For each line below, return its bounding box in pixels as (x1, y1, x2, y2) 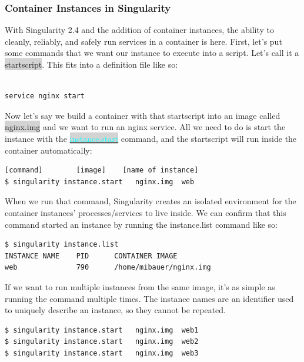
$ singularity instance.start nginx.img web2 (5, 337, 199, 346)
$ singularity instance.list (5, 240, 119, 249)
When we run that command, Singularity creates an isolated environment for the (5, 195, 296, 207)
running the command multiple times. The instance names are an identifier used (5, 292, 294, 304)
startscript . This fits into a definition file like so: (5, 58, 178, 70)
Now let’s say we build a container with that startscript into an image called (5, 109, 280, 121)
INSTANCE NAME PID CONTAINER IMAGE (5, 251, 178, 260)
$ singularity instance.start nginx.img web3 (5, 348, 199, 357)
